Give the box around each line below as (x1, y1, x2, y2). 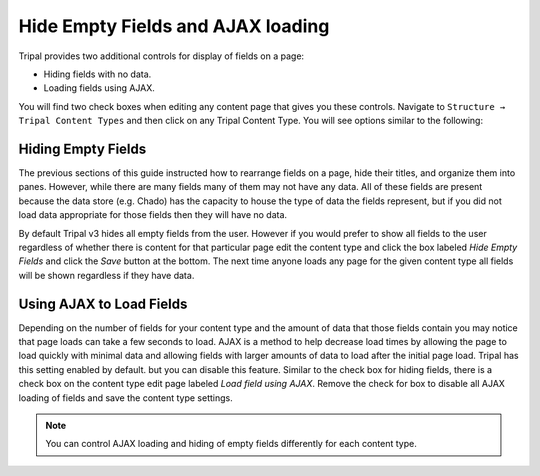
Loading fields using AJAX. (43, 82, 155, 94)
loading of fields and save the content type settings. (18, 391, 234, 404)
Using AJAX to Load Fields (18, 295, 188, 312)
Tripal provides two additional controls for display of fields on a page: (18, 50, 305, 62)
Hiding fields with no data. (43, 68, 152, 80)
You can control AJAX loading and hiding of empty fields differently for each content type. (45, 438, 417, 450)
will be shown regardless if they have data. (18, 269, 195, 281)
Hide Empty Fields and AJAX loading (18, 15, 330, 37)
